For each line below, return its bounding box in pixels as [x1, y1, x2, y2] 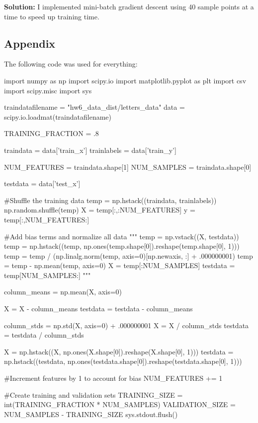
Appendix [4, 35, 56, 51]
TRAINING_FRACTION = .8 [4, 128, 99, 139]
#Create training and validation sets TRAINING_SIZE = [4, 389, 183, 400]
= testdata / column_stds [4, 330, 84, 340]
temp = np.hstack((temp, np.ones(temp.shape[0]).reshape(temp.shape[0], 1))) [4, 241, 240, 251]
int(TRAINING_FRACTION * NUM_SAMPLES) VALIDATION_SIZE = [4, 399, 236, 410]
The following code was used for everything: [4, 59, 138, 69]
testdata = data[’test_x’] [4, 178, 81, 189]
